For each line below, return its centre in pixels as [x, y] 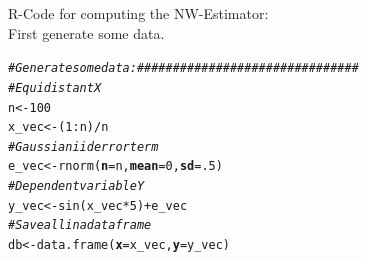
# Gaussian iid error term [83, 146]
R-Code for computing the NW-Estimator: [138, 13]
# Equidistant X [55, 87]
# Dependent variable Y [76, 186]
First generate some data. [86, 32]
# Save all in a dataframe [80, 225]
